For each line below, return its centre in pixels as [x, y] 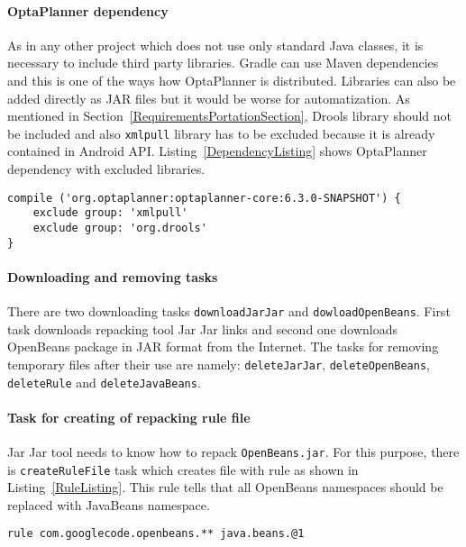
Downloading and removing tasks [113, 276]
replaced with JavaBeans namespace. [109, 504]
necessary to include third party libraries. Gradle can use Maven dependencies [223, 63]
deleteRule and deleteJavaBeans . [104, 382]
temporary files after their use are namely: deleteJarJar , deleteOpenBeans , [219, 364]
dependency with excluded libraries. [106, 169]
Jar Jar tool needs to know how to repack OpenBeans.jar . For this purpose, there [233, 451]
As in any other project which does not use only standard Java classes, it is [215, 45]
